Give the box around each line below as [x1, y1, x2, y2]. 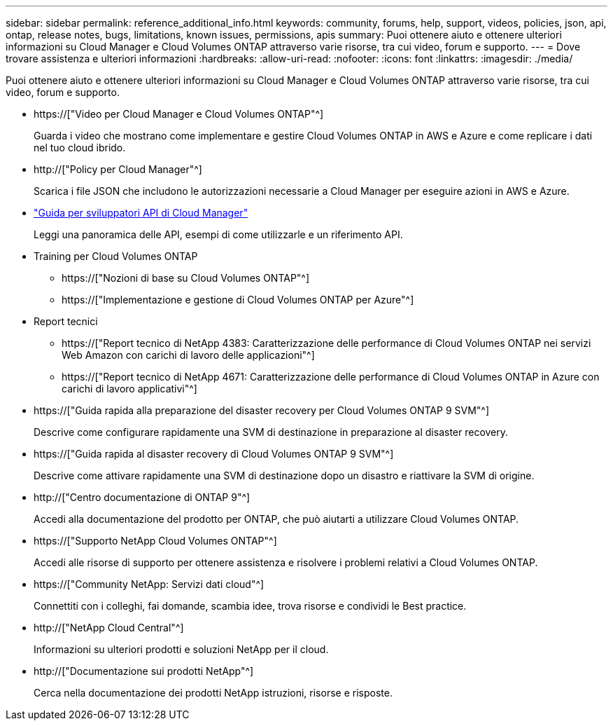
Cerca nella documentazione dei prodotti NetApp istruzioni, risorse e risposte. [34, 687, 393, 699]
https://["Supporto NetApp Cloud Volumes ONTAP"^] [34, 535, 277, 547]
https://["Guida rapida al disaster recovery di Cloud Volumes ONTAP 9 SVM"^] [34, 448, 394, 460]
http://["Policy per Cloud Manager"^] [34, 163, 202, 175]
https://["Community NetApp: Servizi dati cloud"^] [34, 578, 265, 590]
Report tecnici [34, 315, 98, 327]
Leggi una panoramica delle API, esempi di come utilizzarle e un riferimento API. [34, 228, 403, 240]
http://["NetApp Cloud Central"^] [34, 622, 184, 633]
